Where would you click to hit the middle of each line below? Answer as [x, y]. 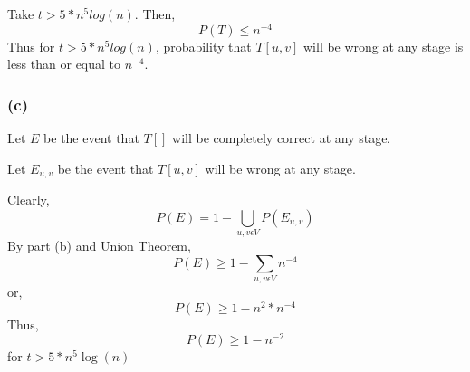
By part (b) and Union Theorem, [99, 246]
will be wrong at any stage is [383, 46]
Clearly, [29, 200]
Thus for [31, 46]
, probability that [203, 46]
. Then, [155, 14]
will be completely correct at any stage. [282, 138]
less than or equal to [64, 64]
